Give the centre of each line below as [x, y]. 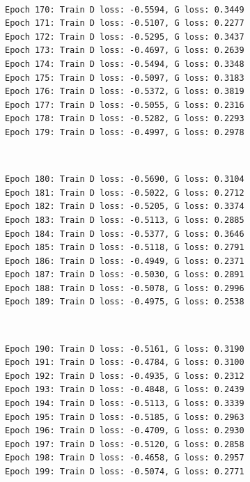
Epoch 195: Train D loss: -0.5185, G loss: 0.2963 [125, 417]
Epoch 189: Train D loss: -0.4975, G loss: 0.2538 [125, 302]
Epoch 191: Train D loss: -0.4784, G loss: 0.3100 [125, 363]
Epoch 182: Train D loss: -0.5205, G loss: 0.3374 [125, 207]
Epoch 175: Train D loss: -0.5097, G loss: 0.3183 [125, 78]
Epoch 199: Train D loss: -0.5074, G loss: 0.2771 [125, 472]
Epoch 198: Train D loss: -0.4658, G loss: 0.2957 [125, 458]
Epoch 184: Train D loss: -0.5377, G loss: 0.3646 [125, 234]
